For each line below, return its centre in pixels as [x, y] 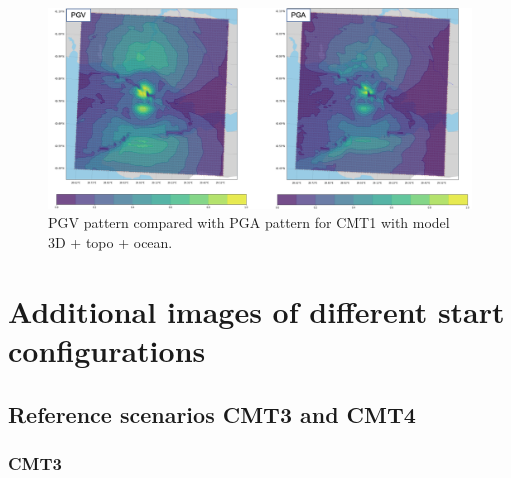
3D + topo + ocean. [110, 242]
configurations [107, 349]
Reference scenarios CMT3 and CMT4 [212, 413]
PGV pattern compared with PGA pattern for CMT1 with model [249, 222]
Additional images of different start [256, 310]
